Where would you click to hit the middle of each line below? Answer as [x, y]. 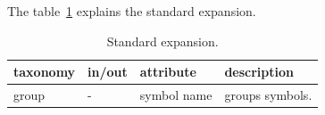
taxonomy [45, 72]
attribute [168, 72]
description [259, 72]
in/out [108, 72]
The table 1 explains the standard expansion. [132, 11]
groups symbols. [268, 95]
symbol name [176, 95]
